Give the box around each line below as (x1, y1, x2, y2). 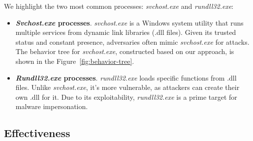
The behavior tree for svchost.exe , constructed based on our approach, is (15, 46, 234, 56)
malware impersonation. (15, 101, 88, 112)
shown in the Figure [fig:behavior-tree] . (15, 56, 134, 66)
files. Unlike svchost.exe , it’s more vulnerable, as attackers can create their (15, 82, 240, 92)
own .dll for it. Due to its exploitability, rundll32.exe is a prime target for (15, 91, 237, 102)
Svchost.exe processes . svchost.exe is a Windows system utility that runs (15, 17, 244, 28)
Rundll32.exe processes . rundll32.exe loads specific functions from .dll (15, 72, 237, 83)
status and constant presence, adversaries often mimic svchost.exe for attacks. (15, 36, 250, 47)
